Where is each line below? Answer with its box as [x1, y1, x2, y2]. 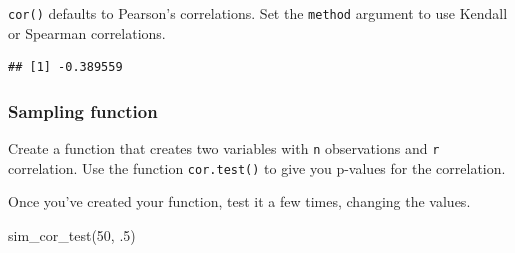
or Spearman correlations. [8, 22, 166, 43]
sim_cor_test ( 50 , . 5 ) [8, 224, 136, 245]
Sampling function [8, 98, 158, 123]
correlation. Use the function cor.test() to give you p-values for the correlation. [8, 157, 506, 178]
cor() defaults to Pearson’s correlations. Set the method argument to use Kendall [8, 3, 508, 23]
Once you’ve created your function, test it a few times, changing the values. [8, 191, 471, 212]
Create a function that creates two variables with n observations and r [8, 138, 440, 159]
